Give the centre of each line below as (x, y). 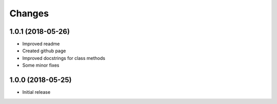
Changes (29, 13)
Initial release (36, 92)
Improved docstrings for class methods (64, 58)
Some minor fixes (41, 65)
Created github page (44, 51)
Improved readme (41, 44)
